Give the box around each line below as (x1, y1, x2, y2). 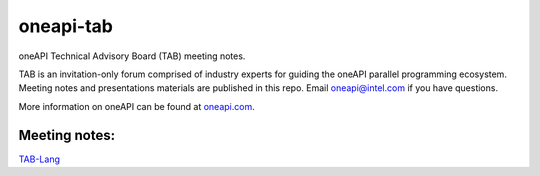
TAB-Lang (18, 153, 60, 165)
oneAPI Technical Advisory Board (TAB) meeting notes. (18, 50, 246, 62)
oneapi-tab (18, 15, 114, 37)
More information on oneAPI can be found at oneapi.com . (18, 100, 255, 112)
